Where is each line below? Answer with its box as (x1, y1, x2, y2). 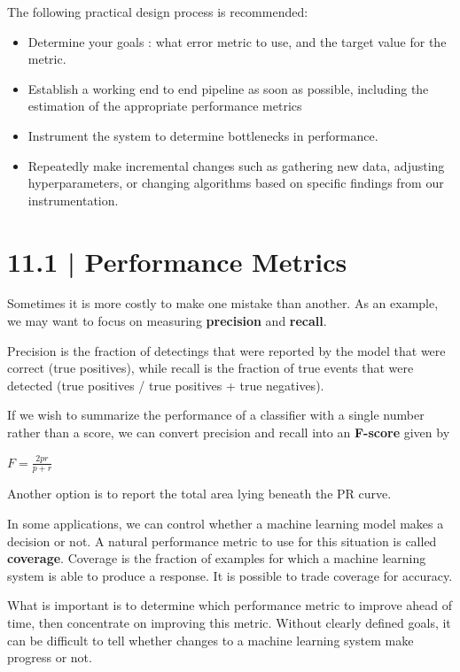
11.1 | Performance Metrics (7, 243, 347, 279)
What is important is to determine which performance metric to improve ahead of (7, 596, 453, 614)
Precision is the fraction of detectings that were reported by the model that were (7, 341, 446, 359)
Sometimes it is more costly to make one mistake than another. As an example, (7, 294, 439, 313)
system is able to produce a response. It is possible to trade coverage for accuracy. (7, 566, 453, 584)
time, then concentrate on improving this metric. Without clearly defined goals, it (7, 614, 451, 632)
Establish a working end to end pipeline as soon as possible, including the (27, 79, 429, 97)
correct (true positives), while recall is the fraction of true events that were (7, 359, 414, 377)
